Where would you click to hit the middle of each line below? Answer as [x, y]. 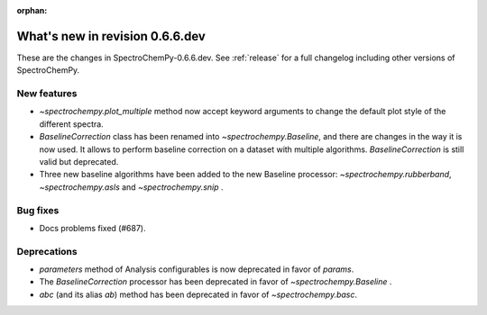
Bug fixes [38, 210]
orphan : [32, 10]
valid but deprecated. [79, 162]
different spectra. [71, 124]
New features [47, 94]
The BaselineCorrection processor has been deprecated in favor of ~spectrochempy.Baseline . [216, 282]
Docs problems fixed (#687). [92, 228]
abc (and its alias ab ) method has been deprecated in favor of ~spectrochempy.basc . [198, 294]
